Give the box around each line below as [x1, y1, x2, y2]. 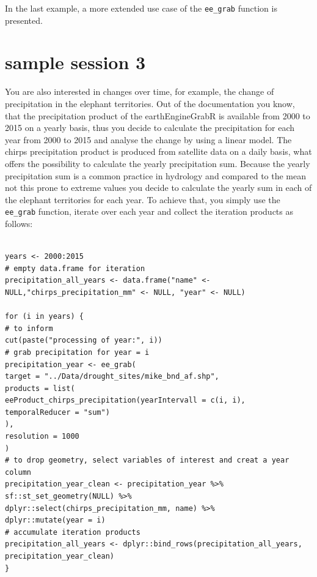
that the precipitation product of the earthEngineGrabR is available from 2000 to [5, 109, 310, 122]
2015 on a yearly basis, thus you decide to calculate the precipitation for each [5, 121, 294, 134]
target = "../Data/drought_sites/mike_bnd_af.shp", [5, 372, 219, 381]
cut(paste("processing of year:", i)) [5, 336, 162, 345]
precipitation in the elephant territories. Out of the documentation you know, [5, 97, 295, 110]
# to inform [5, 324, 53, 333]
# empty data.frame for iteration [5, 264, 145, 273]
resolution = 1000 [5, 432, 79, 441]
